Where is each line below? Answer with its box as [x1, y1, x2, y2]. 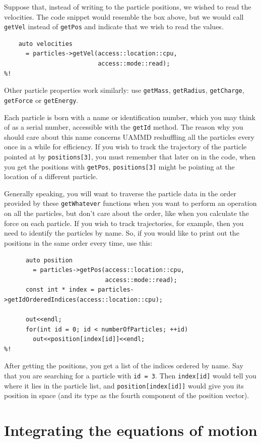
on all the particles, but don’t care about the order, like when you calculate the [4, 208, 249, 218]
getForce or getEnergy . [4, 94, 79, 105]
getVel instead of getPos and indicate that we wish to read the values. [4, 21, 224, 32]
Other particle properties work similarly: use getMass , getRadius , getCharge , [4, 85, 244, 95]
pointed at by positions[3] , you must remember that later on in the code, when [4, 151, 256, 161]
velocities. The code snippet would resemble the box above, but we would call [4, 11, 244, 22]
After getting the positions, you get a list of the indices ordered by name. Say [4, 360, 243, 371]
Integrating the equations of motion [4, 420, 257, 440]
